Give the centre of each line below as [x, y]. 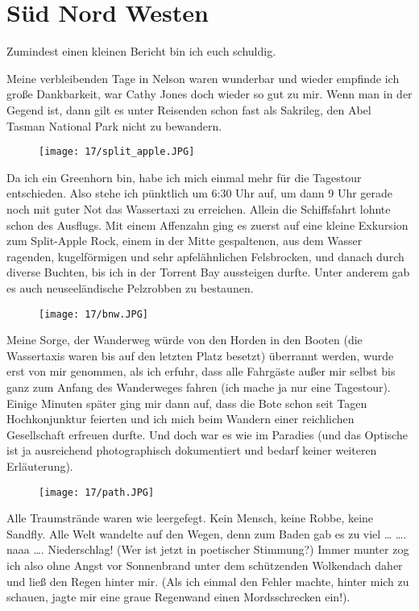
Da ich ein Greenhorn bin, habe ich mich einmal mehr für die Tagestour [184, 177]
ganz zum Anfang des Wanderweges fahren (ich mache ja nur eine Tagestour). [199, 387]
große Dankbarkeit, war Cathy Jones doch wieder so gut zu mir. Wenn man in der [209, 94]
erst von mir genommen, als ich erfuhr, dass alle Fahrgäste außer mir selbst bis [201, 371]
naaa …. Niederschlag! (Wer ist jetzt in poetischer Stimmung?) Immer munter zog [208, 549]
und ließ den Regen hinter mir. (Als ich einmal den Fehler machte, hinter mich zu [208, 581]
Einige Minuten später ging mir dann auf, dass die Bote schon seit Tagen [187, 403]
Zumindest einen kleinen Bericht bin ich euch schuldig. [141, 51]
